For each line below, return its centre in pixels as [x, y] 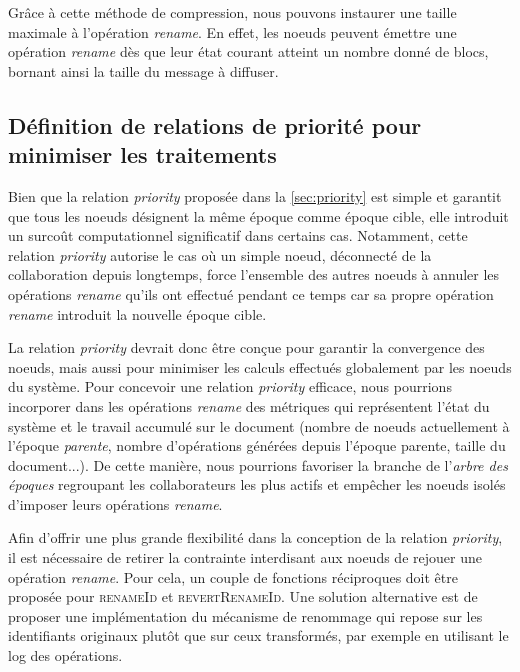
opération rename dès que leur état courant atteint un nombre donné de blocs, [248, 51]
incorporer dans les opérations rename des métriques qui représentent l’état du [249, 405]
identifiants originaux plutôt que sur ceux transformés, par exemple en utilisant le [258, 635]
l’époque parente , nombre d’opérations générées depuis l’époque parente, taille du [257, 445]
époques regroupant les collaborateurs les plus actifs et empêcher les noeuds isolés [257, 484]
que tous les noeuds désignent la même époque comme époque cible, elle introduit [258, 215]
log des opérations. [65, 655]
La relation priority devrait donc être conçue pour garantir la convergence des [246, 347]
